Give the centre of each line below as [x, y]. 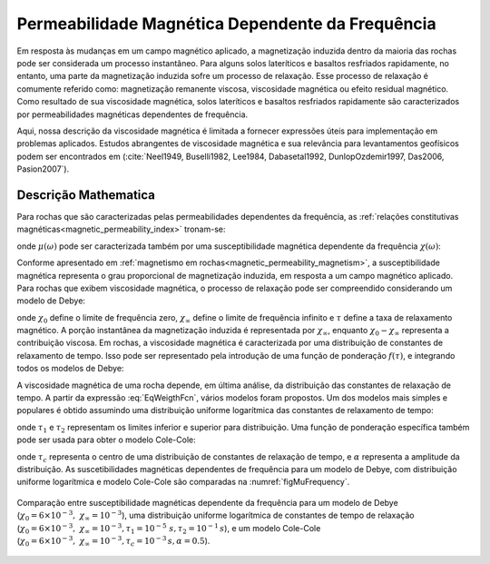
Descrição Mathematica [86, 195]
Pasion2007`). [43, 169]
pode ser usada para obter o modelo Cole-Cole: [106, 440]
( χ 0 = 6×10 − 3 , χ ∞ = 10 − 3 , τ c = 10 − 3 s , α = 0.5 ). [113, 541]
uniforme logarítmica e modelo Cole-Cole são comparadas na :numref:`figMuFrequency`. [183, 482]
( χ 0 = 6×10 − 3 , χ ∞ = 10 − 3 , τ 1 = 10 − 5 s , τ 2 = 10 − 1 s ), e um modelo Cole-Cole [169, 529]
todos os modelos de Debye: [70, 369]
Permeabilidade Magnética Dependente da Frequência [226, 24]
